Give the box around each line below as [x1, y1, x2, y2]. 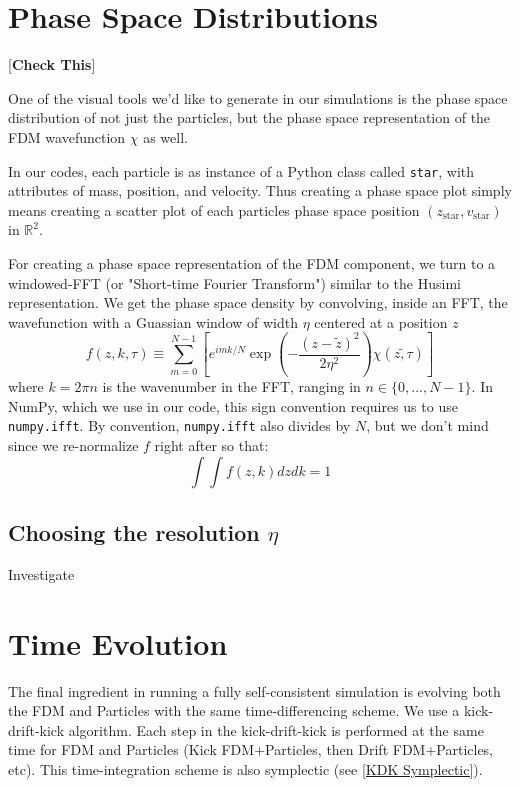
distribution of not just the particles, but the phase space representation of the [8, 107, 491, 128]
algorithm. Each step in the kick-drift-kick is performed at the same [68, 719, 484, 740]
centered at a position [314, 311, 448, 332]
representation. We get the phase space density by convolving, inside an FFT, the [8, 292, 508, 313]
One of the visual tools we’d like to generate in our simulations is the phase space [8, 87, 508, 108]
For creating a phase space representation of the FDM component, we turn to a [8, 252, 496, 273]
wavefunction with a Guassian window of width [8, 311, 298, 332]
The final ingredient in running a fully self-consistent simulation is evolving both [8, 680, 501, 701]
